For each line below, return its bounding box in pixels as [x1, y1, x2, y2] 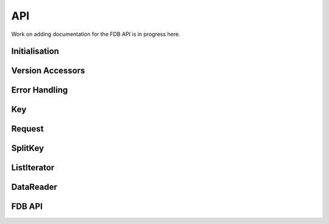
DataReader [11, 182, 58, 192]
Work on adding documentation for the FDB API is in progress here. [11, 30, 181, 38]
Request [11, 124, 44, 134]
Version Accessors [11, 66, 85, 76]
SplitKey [11, 143, 44, 153]
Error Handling [11, 85, 68, 96]
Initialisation [11, 46, 59, 57]
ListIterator [11, 163, 55, 173]
